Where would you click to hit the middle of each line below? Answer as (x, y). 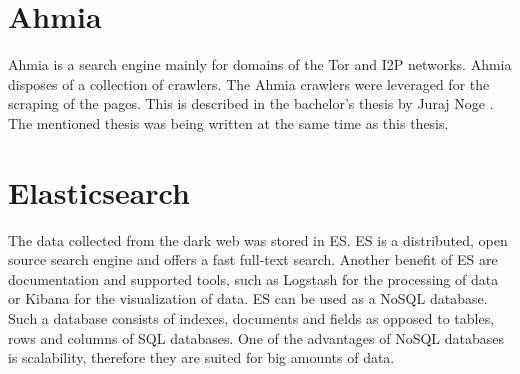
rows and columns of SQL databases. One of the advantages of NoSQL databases (256, 337)
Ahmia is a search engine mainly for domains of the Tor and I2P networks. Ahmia (260, 64)
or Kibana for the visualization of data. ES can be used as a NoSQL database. (248, 298)
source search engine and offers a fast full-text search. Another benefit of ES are (253, 259)
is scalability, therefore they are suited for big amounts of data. (201, 357)
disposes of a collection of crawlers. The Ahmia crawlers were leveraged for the (249, 83)
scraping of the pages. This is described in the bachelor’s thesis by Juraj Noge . (251, 103)
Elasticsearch (99, 191)
